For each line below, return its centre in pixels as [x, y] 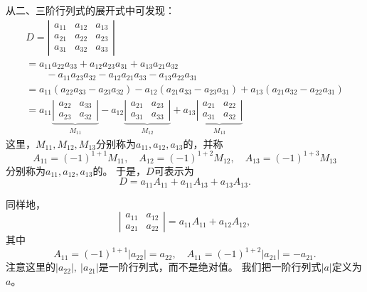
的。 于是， [119, 170]
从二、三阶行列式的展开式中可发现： [90, 10]
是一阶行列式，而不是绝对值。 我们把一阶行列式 [210, 267]
